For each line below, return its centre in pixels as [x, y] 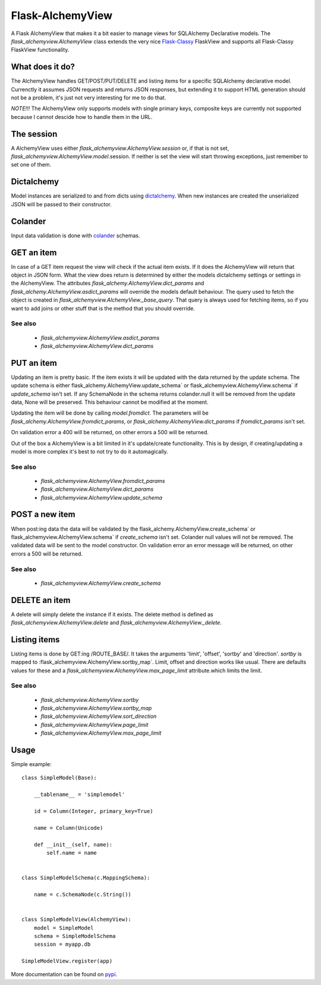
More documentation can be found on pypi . [64, 974]
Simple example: [31, 764]
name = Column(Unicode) [68, 828]
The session [34, 134]
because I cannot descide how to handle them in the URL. [82, 117]
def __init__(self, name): [73, 844]
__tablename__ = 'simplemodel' [79, 795]
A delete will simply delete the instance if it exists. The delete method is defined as [112, 614]
